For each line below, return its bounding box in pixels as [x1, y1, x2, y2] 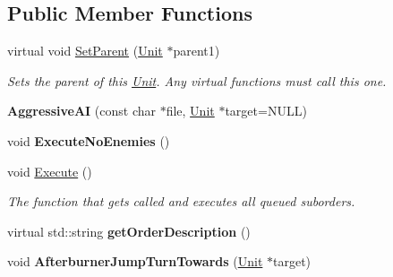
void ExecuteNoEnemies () [7, 131, 170, 150]
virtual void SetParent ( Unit [7, 41, 163, 60]
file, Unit [166, 101, 215, 120]
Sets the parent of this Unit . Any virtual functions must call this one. [7, 71, 387, 90]
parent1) [173, 41, 220, 60]
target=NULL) [225, 101, 307, 120]
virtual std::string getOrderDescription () [7, 221, 251, 240]
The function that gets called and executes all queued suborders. [7, 192, 355, 211]
